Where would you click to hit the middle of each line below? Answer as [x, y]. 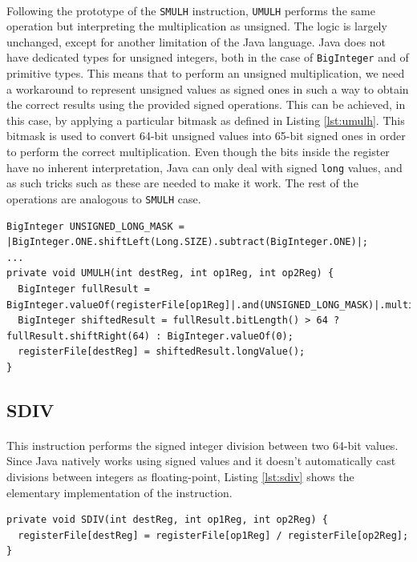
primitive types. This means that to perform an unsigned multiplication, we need [206, 73]
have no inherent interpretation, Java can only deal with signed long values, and [204, 167]
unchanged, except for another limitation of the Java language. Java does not [196, 41]
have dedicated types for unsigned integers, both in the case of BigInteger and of [208, 57]
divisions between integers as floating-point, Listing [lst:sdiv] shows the [180, 477]
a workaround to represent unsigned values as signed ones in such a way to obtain [208, 88]
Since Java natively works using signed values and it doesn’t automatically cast [201, 461]
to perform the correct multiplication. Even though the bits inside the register [198, 152]
